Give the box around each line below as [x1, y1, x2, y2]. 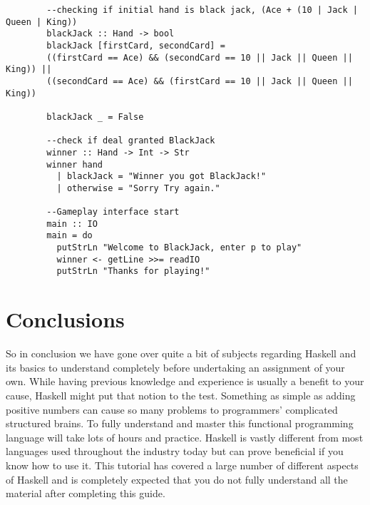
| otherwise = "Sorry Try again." [56, 183, 220, 193]
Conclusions [6, 305, 125, 334]
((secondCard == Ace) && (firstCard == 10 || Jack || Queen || [46, 76, 353, 86]
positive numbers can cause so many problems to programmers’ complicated [6, 402, 338, 417]
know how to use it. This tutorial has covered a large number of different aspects [6, 457, 359, 472]
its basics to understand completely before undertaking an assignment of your [6, 359, 345, 374]
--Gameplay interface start [46, 207, 180, 218]
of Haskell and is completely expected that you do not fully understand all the [6, 471, 348, 486]
